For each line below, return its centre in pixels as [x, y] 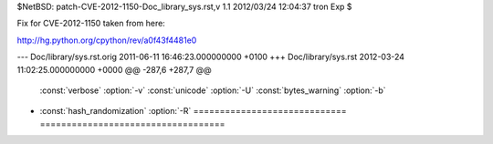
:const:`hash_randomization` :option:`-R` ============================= [193, 111]
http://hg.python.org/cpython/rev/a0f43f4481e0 [107, 40]
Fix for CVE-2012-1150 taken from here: [91, 24]
